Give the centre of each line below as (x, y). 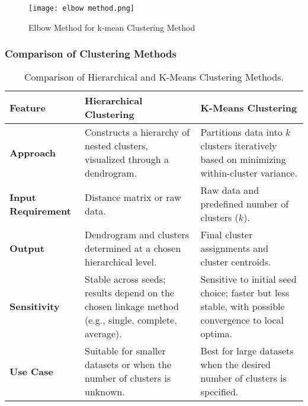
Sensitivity (35, 306)
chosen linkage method (132, 306)
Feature (28, 107)
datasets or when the (128, 365)
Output (27, 248)
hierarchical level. (121, 262)
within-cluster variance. (249, 173)
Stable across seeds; (125, 279)
